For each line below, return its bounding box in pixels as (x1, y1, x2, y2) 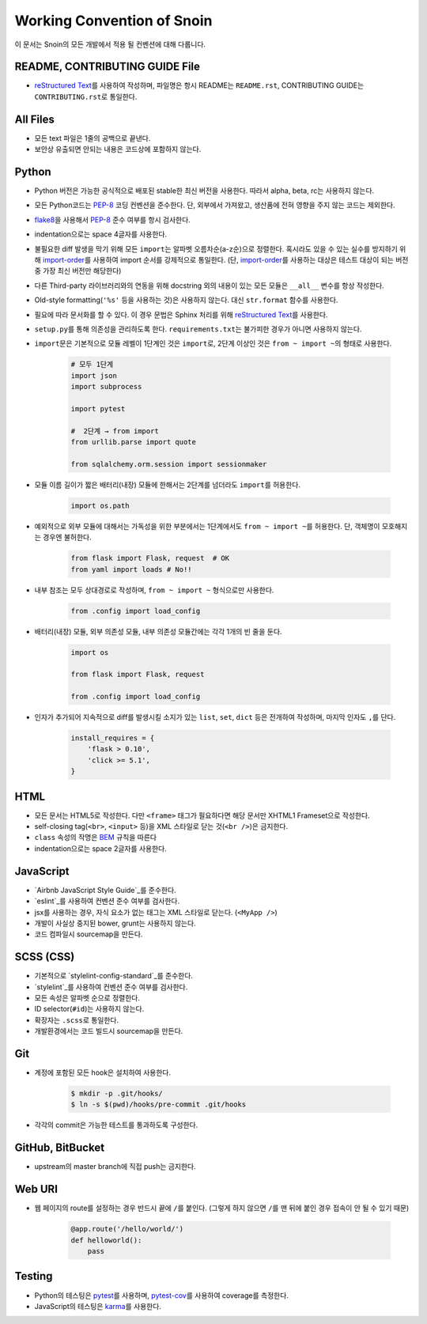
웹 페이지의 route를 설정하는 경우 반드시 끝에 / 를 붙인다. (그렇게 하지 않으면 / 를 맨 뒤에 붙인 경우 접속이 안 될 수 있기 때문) (34, 1203, 410, 1213)
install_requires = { (70, 734, 155, 743)
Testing (14, 1269, 53, 1283)
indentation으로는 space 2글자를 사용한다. (34, 843, 168, 853)
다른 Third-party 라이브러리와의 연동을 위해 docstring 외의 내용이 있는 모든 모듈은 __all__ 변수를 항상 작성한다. (34, 281, 385, 290)
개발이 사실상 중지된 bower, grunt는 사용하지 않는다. (34, 918, 197, 928)
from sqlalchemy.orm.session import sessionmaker (70, 460, 267, 468)
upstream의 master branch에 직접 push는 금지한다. (34, 1162, 197, 1171)
